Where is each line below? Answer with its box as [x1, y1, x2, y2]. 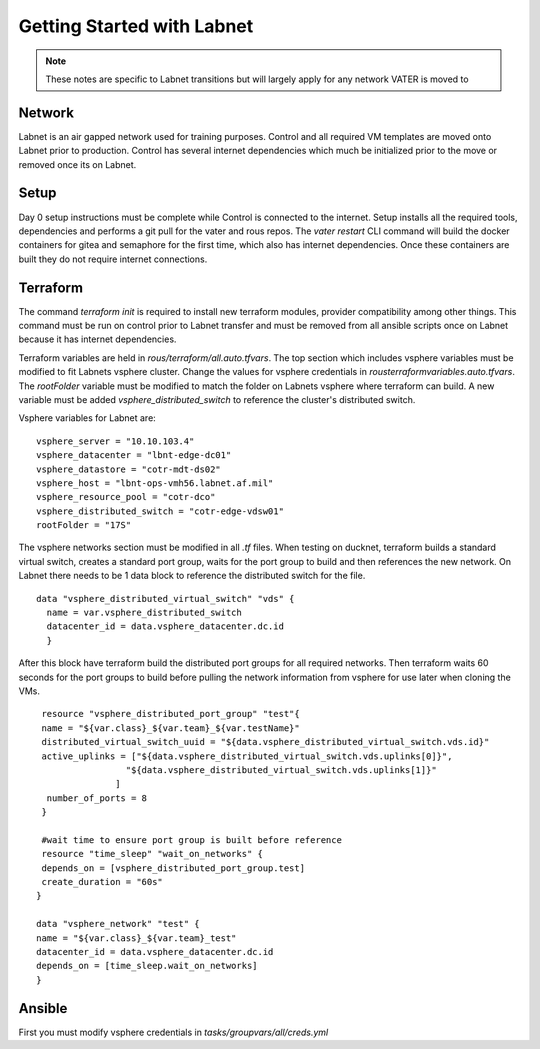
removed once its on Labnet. [18, 158, 137, 170]
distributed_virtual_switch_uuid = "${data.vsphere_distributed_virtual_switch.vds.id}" [41, 736, 490, 748]
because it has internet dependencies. [18, 333, 177, 345]
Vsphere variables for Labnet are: [18, 412, 157, 424]
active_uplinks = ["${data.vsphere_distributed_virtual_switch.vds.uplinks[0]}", [41, 750, 453, 762]
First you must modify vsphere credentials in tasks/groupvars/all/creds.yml [18, 1026, 329, 1038]
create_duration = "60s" [41, 876, 164, 888]
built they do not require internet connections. [18, 253, 208, 265]
